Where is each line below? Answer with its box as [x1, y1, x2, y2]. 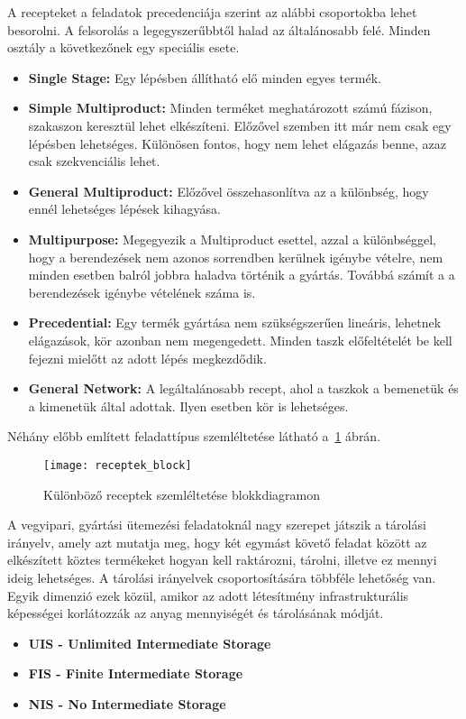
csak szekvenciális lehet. [28, 152, 160, 171]
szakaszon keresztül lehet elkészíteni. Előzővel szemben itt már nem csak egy [28, 115, 452, 134]
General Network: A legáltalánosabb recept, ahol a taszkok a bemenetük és [28, 379, 459, 398]
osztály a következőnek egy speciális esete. [7, 38, 240, 57]
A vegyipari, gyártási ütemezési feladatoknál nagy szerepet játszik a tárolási [7, 515, 426, 534]
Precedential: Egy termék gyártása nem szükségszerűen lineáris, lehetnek [28, 313, 442, 332]
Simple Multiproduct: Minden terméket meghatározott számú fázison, [28, 98, 433, 117]
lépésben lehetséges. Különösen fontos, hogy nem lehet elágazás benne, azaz [28, 134, 446, 152]
